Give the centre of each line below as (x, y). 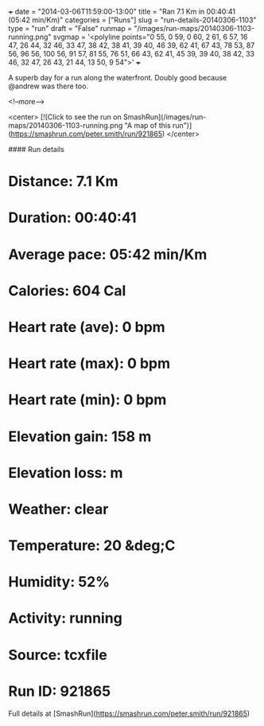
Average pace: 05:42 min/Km (108, 254)
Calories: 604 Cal (67, 291)
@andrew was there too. (49, 86)
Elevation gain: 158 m (80, 436)
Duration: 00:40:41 (72, 218)
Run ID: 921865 (60, 691)
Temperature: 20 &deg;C (92, 546)
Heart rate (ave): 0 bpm (87, 327)
